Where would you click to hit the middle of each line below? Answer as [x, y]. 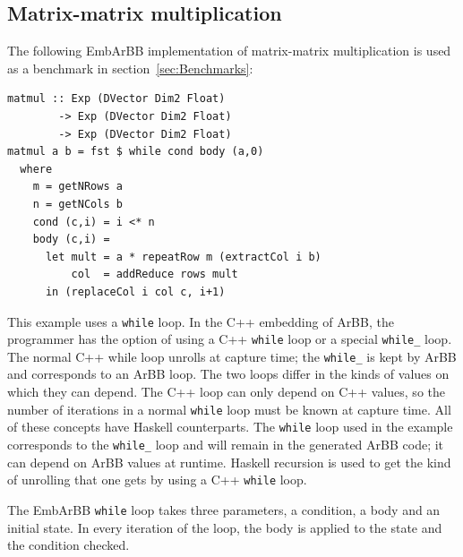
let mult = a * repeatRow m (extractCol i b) [183, 257]
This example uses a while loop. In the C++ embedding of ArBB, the [201, 321]
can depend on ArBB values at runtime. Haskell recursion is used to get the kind [229, 462]
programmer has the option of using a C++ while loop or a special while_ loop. [230, 339]
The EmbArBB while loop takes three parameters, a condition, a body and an [224, 509]
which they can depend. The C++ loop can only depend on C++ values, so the [226, 392]
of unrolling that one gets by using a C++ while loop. [157, 480]
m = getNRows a [77, 187]
